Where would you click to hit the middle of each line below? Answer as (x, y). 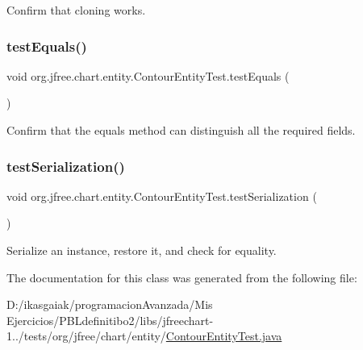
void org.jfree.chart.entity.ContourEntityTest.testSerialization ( (162, 196)
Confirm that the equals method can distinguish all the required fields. (181, 130)
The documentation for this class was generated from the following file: (182, 277)
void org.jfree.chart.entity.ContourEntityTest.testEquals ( (148, 75)
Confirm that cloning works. (76, 10)
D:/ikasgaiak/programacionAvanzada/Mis (110, 304)
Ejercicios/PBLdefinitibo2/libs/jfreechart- (110, 320)
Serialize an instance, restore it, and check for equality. (142, 250)
